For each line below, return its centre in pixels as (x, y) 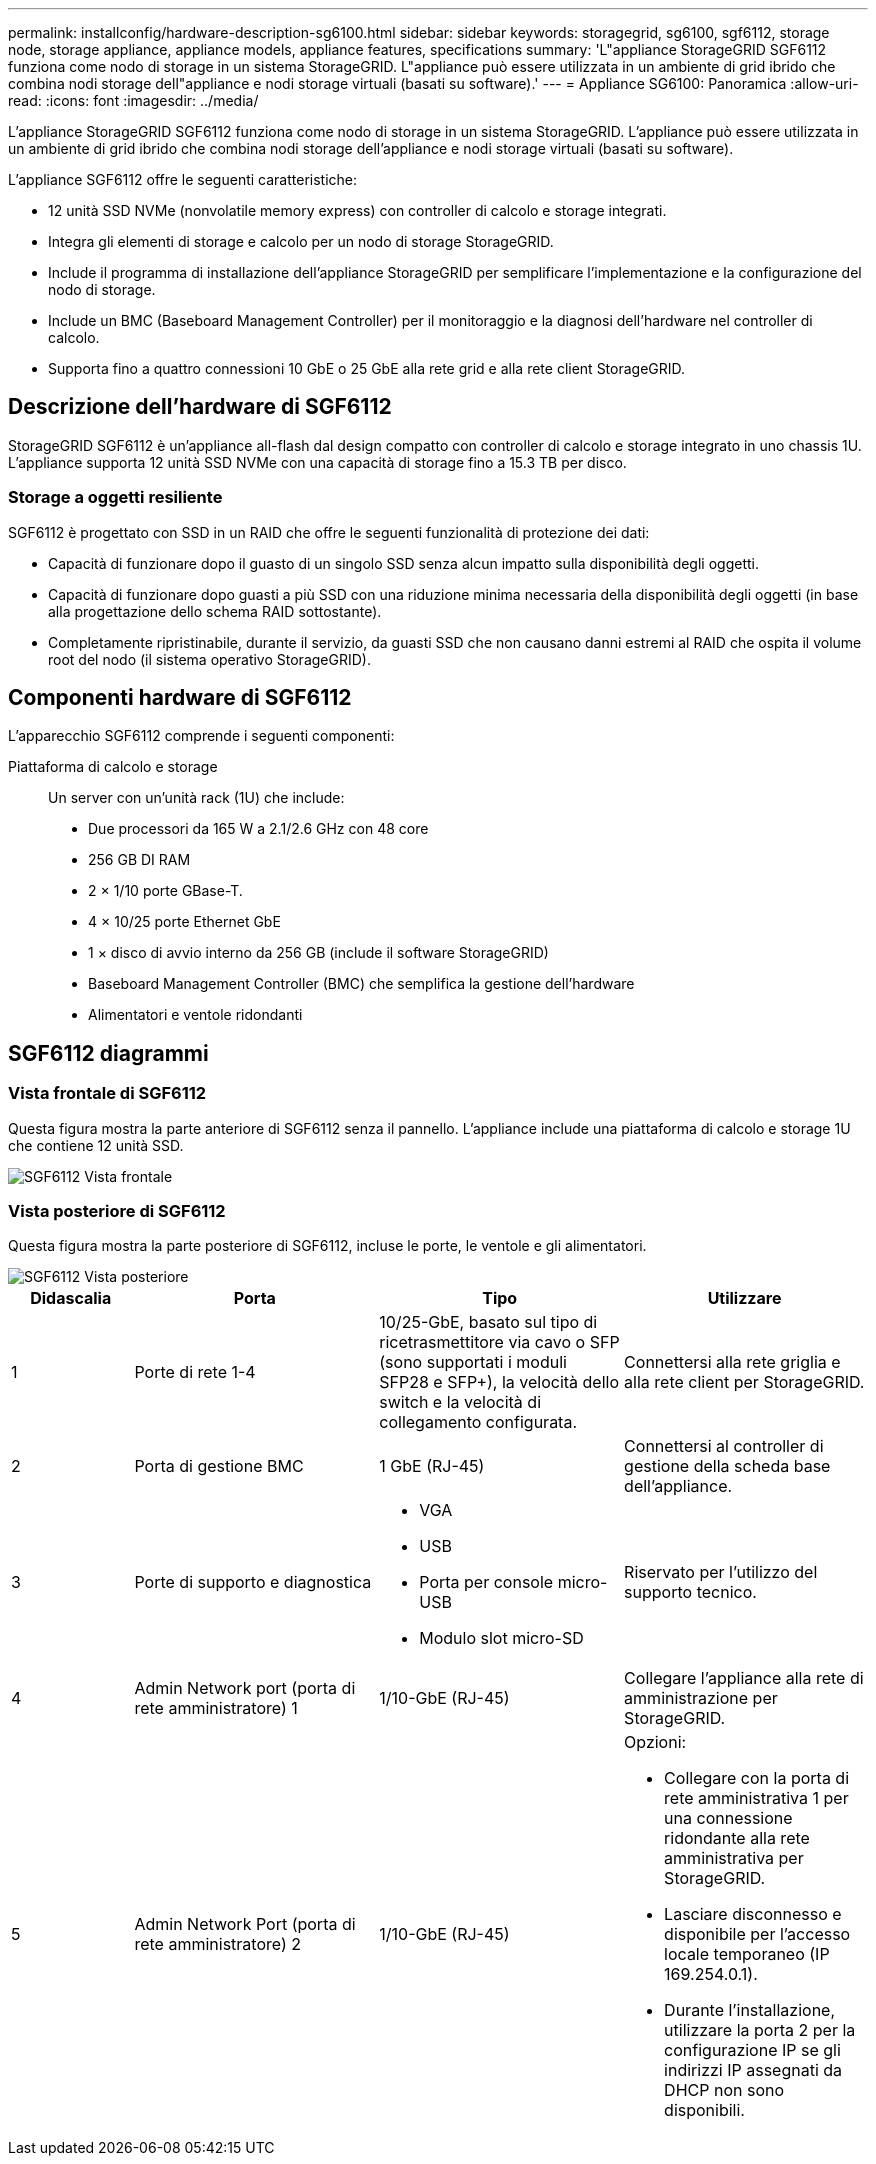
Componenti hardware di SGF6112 (180, 698)
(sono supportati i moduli (473, 1362)
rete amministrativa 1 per (756, 1798)
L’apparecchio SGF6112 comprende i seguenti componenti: (201, 736)
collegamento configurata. (478, 1422)
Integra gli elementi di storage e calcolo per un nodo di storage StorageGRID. (301, 241)
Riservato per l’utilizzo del (721, 1572)
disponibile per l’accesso (757, 1934)
